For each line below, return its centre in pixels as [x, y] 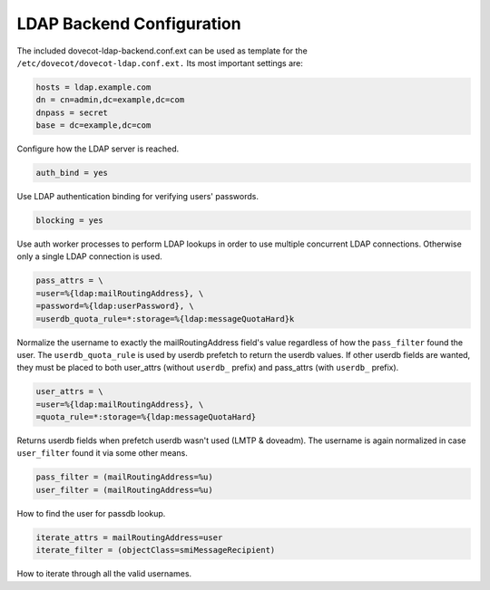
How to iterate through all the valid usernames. [104, 574]
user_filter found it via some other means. [102, 453]
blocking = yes [69, 221]
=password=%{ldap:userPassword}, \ [115, 306]
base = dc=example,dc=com [93, 126]
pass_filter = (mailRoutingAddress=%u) [124, 477]
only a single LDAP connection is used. [89, 256]
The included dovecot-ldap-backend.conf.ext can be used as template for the [162, 51]
